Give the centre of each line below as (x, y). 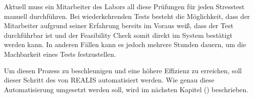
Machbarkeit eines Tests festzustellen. (60, 54)
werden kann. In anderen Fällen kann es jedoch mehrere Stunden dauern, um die (125, 44)
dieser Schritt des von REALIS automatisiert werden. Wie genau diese (109, 80)
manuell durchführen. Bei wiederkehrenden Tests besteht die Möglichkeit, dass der (127, 16)
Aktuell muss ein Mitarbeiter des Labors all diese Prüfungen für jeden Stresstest (124, 6)
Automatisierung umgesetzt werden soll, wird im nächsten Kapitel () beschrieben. (126, 89)
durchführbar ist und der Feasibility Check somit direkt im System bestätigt (118, 35)
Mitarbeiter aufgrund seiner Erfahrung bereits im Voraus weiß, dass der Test (119, 25)
